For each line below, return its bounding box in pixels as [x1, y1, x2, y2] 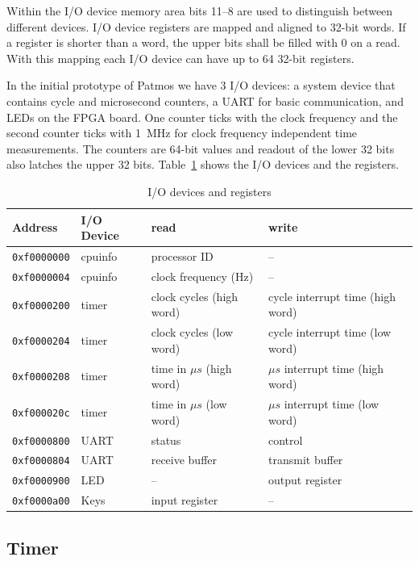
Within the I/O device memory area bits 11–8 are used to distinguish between [6, 2, 393, 19]
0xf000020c [12, 407, 70, 419]
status [151, 431, 181, 448]
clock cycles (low [151, 324, 234, 341]
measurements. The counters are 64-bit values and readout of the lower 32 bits [6, 140, 395, 157]
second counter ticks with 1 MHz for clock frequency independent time [6, 124, 358, 141]
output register [268, 471, 342, 488]
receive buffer [151, 451, 218, 468]
